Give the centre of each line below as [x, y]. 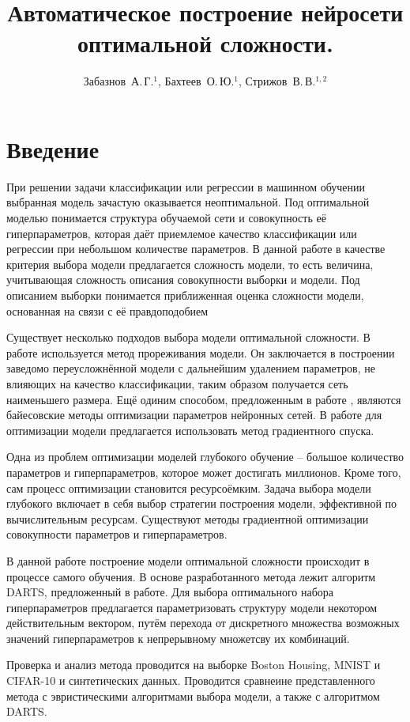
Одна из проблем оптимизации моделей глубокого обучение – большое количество [205, 457]
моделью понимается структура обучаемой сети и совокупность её [166, 218]
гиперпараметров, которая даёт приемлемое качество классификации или [182, 233]
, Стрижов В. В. [277, 81]
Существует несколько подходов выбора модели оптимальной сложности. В [188, 337]
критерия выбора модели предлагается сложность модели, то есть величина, [190, 264]
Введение [53, 148]
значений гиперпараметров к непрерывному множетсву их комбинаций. [178, 638]
